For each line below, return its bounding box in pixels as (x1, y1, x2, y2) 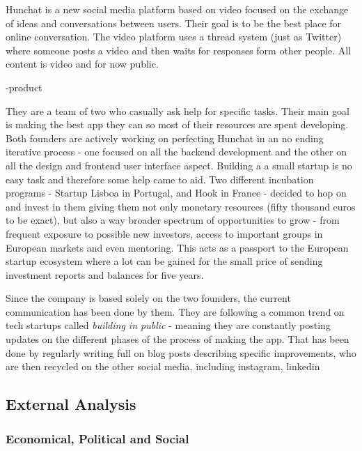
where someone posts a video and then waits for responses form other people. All (6, 43, 352, 57)
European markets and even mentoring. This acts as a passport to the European (6, 240, 349, 254)
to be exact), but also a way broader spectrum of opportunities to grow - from (6, 213, 340, 227)
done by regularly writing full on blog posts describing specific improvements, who (6, 345, 356, 360)
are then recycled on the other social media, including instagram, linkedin (6, 359, 320, 374)
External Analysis (6, 393, 136, 415)
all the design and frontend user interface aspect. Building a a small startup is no (6, 158, 352, 172)
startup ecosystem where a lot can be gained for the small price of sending (6, 254, 323, 268)
